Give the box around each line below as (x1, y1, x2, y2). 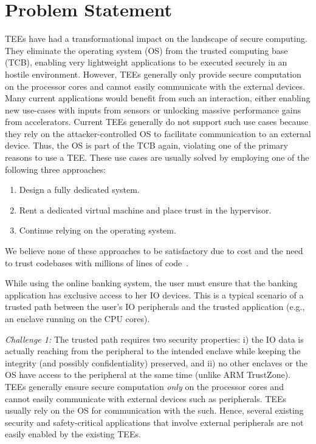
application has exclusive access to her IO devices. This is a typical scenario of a (5, 288, 304, 301)
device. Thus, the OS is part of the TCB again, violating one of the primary (5, 139, 288, 152)
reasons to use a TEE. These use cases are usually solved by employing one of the (5, 151, 309, 164)
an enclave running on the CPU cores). (5, 312, 150, 325)
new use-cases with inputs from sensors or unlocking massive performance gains (5, 103, 301, 116)
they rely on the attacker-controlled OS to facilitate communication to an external (5, 127, 311, 140)
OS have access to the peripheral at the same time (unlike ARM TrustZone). (5, 368, 290, 381)
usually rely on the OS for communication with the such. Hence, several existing (5, 404, 304, 417)
